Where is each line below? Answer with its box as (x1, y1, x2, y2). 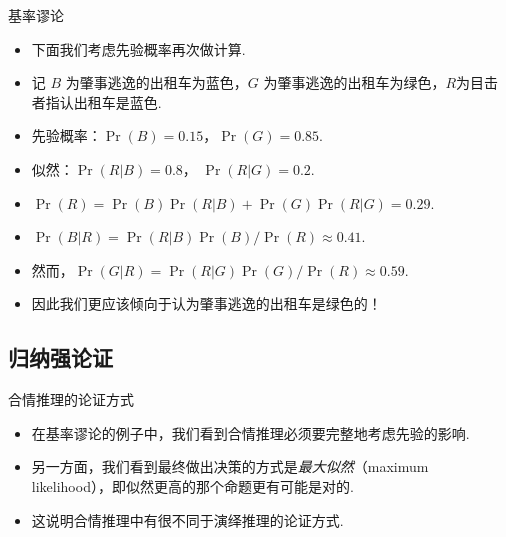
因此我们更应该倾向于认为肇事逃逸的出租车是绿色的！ (31, 293, 382, 314)
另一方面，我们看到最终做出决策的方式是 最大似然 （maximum (31, 456, 429, 477)
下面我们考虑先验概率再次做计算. (31, 38, 246, 59)
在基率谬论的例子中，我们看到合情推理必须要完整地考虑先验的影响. (31, 422, 470, 443)
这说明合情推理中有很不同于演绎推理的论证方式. (31, 509, 344, 530)
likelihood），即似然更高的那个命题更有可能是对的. (31, 475, 354, 496)
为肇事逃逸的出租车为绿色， (263, 72, 446, 93)
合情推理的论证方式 (8, 389, 134, 410)
